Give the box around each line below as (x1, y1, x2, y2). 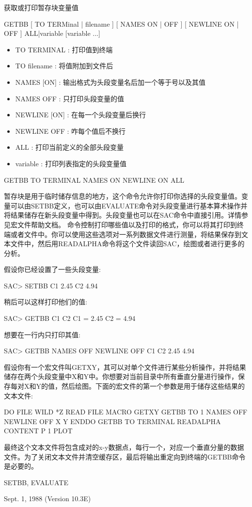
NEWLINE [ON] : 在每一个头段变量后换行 (15, 110, 146, 120)
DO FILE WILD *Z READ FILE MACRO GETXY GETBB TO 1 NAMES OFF (4, 407, 248, 417)
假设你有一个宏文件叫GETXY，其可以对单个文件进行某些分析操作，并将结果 (4, 362, 246, 372)
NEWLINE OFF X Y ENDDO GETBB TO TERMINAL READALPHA (4, 416, 221, 426)
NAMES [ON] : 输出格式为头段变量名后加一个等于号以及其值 (15, 77, 206, 87)
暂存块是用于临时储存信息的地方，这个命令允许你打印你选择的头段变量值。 (4, 191, 241, 201)
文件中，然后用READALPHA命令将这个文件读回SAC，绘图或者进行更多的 (10, 238, 245, 249)
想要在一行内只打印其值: (4, 329, 80, 339)
